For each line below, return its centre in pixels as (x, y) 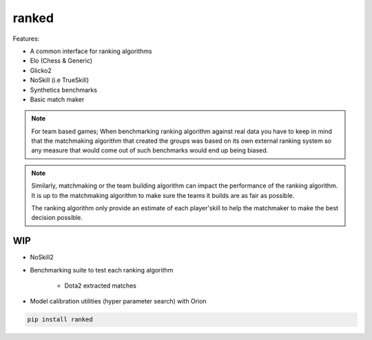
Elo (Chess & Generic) (61, 61)
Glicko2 (41, 70)
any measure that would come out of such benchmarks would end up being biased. (150, 150)
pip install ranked (60, 320)
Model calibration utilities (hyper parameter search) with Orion (118, 301)
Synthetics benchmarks (64, 90)
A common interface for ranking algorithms (91, 51)
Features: (26, 39)
